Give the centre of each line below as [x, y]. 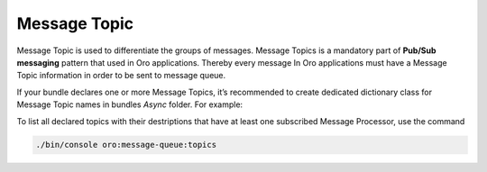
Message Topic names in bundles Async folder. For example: [130, 104]
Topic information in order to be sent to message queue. [121, 76]
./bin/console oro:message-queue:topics [126, 145]
